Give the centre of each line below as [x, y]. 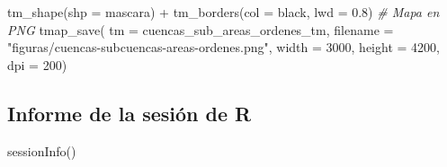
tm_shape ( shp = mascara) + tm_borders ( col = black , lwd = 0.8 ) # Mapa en [223, 12]
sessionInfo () [42, 150]
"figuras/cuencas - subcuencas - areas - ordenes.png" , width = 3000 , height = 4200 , [223, 47]
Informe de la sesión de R [130, 113]
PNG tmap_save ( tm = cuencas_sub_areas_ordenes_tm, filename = [201, 29]
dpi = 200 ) [37, 64]
